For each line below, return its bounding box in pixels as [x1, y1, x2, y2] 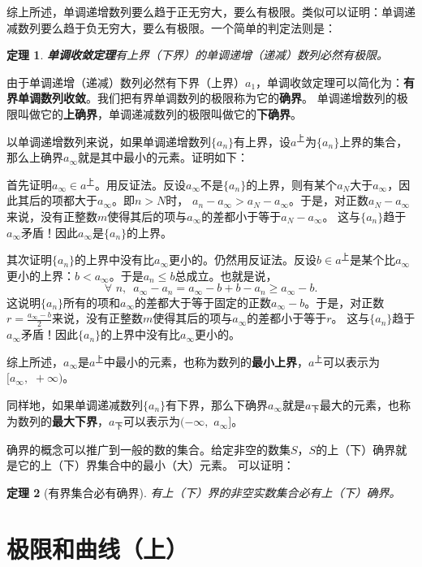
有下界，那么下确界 [166, 396, 269, 413]
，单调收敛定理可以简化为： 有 [256, 73, 416, 90]
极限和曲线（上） [6, 531, 189, 565]
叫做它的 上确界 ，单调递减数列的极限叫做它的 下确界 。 [17, 105, 302, 122]
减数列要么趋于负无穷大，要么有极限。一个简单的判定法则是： [6, 19, 336, 36]
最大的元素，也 [320, 396, 400, 413]
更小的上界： [6, 266, 75, 283]
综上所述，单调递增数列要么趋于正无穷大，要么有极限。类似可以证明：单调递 [6, 3, 416, 19]
